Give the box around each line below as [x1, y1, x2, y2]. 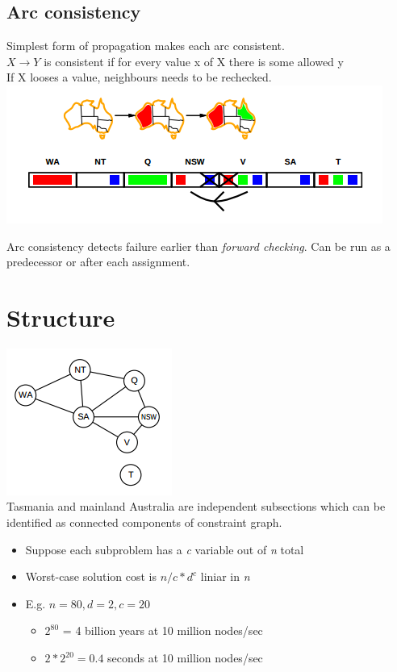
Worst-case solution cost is [25, 568, 157, 585]
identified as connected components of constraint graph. [6, 514, 282, 531]
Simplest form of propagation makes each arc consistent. [6, 37, 285, 54]
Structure [6, 300, 115, 333]
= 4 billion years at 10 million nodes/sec [62, 622, 263, 639]
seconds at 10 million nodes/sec [107, 649, 263, 666]
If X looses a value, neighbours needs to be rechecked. [6, 69, 272, 86]
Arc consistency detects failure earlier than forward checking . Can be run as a [6, 237, 391, 254]
